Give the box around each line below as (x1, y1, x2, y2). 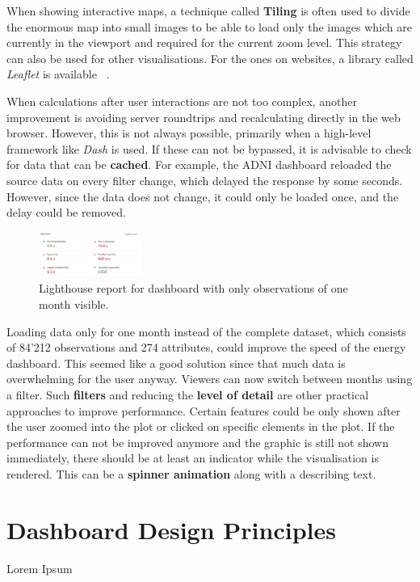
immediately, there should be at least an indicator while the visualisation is (6, 449, 379, 466)
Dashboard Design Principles (6, 512, 336, 546)
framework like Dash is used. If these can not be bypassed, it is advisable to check (6, 140, 412, 157)
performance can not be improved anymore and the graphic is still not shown (6, 433, 388, 450)
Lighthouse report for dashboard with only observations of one (39, 280, 348, 297)
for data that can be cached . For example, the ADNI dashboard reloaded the (6, 156, 392, 173)
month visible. (39, 296, 109, 313)
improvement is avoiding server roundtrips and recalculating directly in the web (6, 108, 401, 125)
